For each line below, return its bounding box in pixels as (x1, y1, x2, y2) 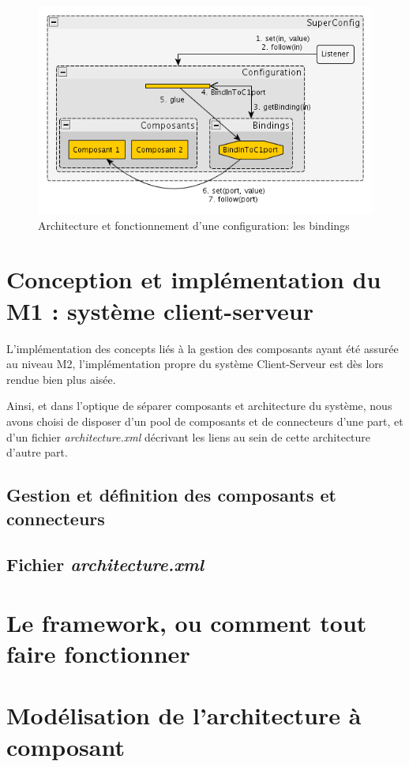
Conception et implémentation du (6, 263, 381, 295)
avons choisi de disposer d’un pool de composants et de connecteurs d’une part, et (6, 412, 403, 429)
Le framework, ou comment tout (6, 606, 367, 638)
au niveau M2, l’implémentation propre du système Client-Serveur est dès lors (6, 355, 384, 372)
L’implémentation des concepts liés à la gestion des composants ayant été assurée (6, 340, 399, 356)
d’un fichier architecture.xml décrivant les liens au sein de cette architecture (6, 428, 371, 445)
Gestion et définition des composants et (6, 483, 336, 507)
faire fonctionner (6, 637, 190, 670)
